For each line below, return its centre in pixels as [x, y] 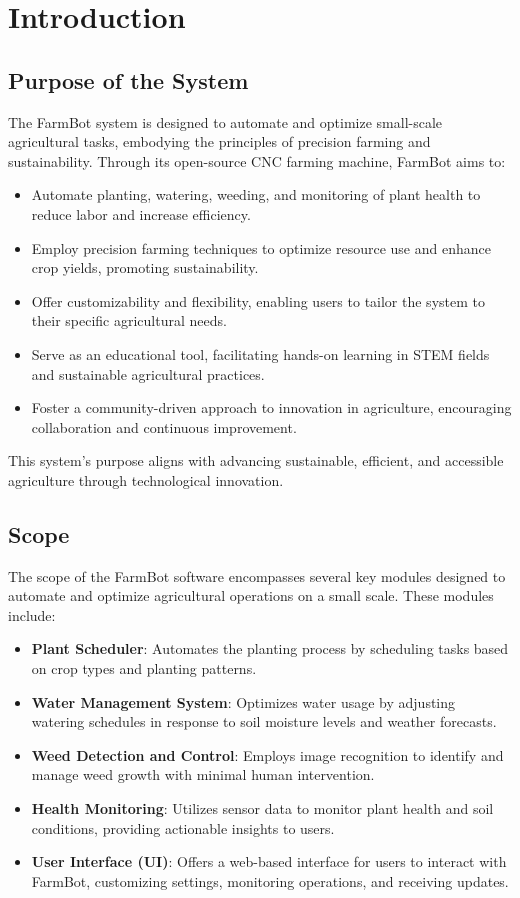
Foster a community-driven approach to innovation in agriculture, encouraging [271, 407]
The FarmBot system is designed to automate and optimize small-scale [225, 121]
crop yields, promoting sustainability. [145, 267]
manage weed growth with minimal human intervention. [203, 774]
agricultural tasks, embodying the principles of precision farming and [219, 141]
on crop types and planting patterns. [144, 668]
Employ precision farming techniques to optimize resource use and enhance [261, 247]
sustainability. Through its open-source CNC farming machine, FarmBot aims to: [257, 160]
